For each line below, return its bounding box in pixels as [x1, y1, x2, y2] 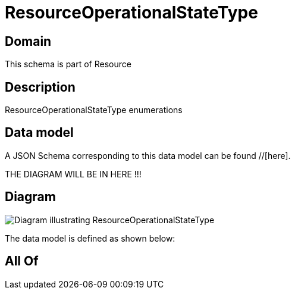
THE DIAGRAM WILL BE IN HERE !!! [5, 168, 142, 179]
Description [5, 79, 76, 95]
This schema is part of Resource [5, 59, 131, 70]
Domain [5, 33, 52, 49]
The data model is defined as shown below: [5, 233, 175, 243]
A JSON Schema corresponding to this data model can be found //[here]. [5, 150, 291, 161]
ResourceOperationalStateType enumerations [5, 105, 183, 115]
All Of [5, 254, 39, 269]
